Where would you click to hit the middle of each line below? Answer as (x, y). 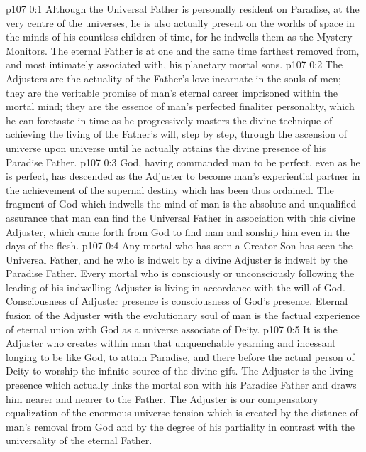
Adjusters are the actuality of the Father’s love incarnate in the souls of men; (173, 78)
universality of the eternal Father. (79, 440)
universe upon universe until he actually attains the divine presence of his (166, 147)
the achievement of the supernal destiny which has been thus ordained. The (170, 189)
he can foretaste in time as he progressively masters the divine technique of (169, 120)
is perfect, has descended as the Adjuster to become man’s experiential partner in (183, 176)
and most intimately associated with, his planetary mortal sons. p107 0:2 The (174, 64)
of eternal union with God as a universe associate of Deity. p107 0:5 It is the (172, 329)
